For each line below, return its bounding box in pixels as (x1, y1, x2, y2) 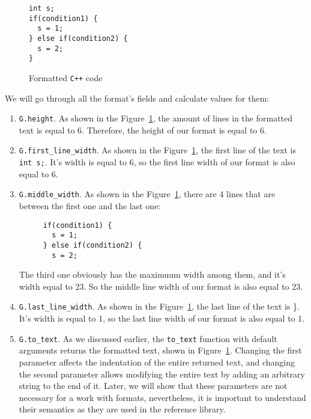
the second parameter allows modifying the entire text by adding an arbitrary (19, 367, 305, 380)
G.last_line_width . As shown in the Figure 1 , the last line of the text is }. (19, 300, 300, 313)
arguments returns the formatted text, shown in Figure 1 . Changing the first (19, 344, 302, 356)
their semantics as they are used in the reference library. (19, 403, 226, 415)
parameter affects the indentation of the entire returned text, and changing (19, 355, 295, 368)
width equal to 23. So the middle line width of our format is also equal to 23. (19, 280, 303, 292)
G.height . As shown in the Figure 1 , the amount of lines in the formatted (19, 112, 293, 124)
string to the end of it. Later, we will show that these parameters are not (19, 379, 288, 392)
